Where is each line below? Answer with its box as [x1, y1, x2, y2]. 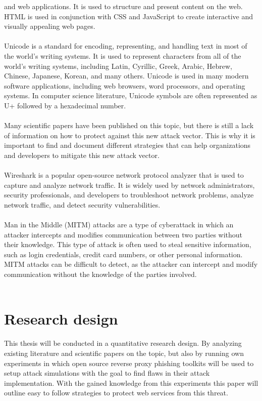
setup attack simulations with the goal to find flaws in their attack [4, 368, 210, 378]
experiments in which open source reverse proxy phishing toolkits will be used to [4, 357, 254, 368]
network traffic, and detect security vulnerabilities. [4, 199, 161, 210]
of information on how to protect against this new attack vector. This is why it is [4, 130, 255, 140]
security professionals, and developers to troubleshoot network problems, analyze [4, 189, 254, 200]
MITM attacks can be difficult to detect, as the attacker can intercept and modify [4, 259, 258, 269]
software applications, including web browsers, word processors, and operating [4, 80, 245, 91]
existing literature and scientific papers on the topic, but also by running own [4, 347, 244, 358]
